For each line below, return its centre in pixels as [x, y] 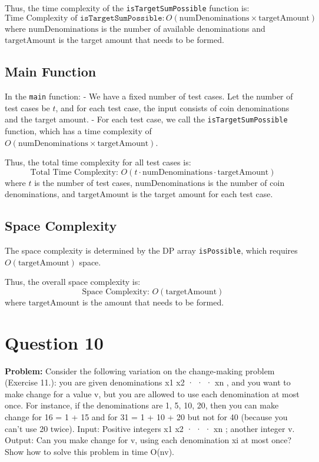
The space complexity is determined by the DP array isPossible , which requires [151, 250]
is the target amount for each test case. [202, 194]
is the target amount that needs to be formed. [141, 40]
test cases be [27, 107]
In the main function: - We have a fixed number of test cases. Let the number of [149, 96]
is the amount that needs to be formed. [153, 302]
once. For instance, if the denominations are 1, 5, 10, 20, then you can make [142, 405]
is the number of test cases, [83, 182]
